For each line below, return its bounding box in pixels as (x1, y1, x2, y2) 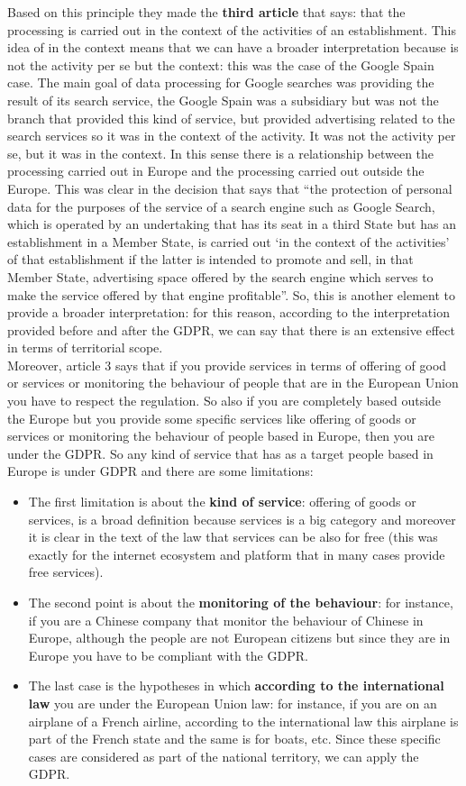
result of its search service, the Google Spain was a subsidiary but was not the (7, 90, 439, 109)
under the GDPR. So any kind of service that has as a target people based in (7, 443, 434, 462)
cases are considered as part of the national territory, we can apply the (28, 746, 419, 765)
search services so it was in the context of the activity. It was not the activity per (7, 126, 456, 145)
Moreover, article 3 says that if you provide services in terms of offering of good (7, 355, 447, 374)
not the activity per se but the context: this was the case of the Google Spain (7, 55, 434, 74)
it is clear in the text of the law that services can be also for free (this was (28, 527, 438, 546)
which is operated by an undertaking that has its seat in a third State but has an (7, 215, 456, 233)
